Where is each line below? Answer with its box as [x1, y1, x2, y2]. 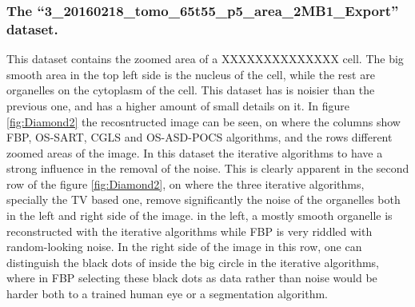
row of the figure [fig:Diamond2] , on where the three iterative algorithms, [6, 175, 365, 192]
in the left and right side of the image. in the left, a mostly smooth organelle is [6, 207, 393, 224]
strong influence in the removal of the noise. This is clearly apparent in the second [6, 160, 409, 177]
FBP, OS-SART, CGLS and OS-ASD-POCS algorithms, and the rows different [6, 129, 393, 146]
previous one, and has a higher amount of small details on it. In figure [6, 97, 350, 114]
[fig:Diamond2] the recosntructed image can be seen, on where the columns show [6, 113, 401, 130]
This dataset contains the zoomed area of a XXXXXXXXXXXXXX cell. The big [6, 50, 404, 67]
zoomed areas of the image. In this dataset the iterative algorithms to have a [6, 144, 383, 161]
